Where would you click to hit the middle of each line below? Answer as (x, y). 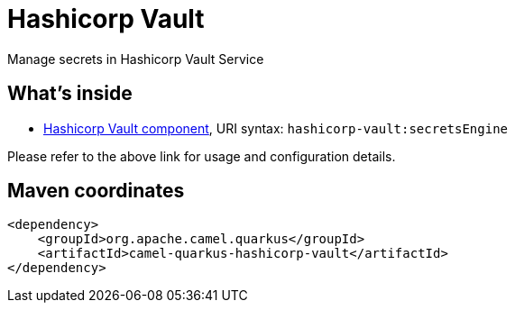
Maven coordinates (96, 191)
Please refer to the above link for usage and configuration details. (202, 156)
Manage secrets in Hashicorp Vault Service (136, 59)
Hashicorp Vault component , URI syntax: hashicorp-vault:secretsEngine (276, 128)
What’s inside (70, 94)
